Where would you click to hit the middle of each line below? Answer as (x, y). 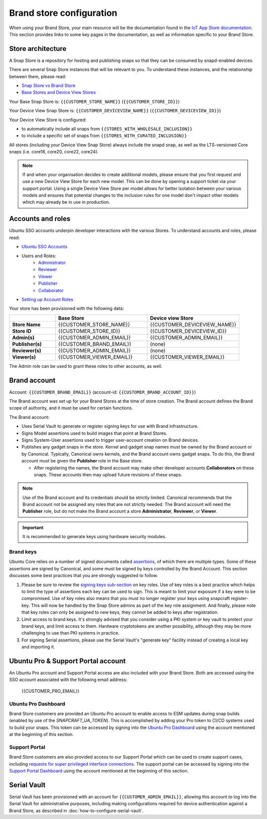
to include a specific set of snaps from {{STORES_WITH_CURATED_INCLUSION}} (104, 136)
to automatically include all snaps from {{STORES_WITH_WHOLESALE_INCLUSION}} (107, 129)
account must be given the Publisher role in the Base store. (82, 461)
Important (33, 527)
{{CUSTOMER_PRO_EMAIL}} (51, 691)
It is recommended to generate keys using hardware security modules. (94, 537)
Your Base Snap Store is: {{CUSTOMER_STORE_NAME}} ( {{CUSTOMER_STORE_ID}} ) (94, 101)
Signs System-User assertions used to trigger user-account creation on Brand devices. (110, 440)
